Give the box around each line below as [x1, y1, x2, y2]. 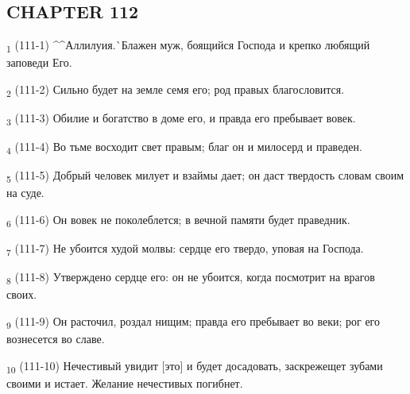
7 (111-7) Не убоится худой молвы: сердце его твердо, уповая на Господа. [6, 240, 364, 258]
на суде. [6, 184, 44, 201]
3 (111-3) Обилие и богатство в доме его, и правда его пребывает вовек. [6, 110, 356, 128]
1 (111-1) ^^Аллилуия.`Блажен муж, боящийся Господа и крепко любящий [6, 37, 370, 55]
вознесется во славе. [6, 330, 105, 347]
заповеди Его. [6, 54, 72, 71]
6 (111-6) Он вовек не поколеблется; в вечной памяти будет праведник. [6, 211, 350, 230]
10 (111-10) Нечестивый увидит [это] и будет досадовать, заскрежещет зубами [6, 357, 383, 376]
